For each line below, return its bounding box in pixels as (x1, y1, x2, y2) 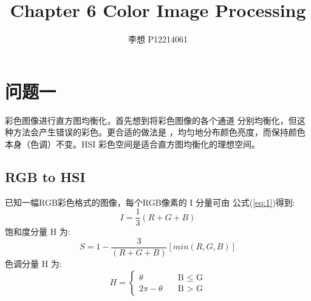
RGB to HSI (5, 167, 86, 186)
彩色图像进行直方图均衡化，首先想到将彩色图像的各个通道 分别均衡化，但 (5, 113, 297, 126)
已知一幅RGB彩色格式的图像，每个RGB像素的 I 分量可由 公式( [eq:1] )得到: (5, 195, 295, 208)
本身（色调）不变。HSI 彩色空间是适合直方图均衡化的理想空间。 (5, 137, 260, 150)
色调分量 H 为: (5, 257, 62, 269)
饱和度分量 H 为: (5, 225, 70, 238)
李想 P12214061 (128, 33, 188, 46)
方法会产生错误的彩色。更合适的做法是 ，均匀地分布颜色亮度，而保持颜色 (13, 126, 306, 138)
